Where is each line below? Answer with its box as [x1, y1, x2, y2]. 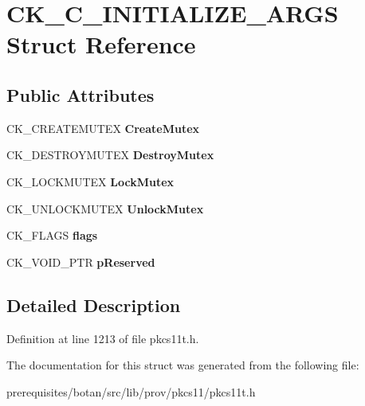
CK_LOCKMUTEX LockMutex [6, 173, 175, 189]
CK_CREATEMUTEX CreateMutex [6, 119, 200, 136]
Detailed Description [6, 292, 181, 317]
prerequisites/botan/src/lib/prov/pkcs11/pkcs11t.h [6, 383, 256, 400]
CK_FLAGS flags [6, 227, 98, 244]
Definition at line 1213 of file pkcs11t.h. [6, 330, 199, 346]
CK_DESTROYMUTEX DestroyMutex [6, 146, 214, 163]
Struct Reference [6, 28, 196, 61]
